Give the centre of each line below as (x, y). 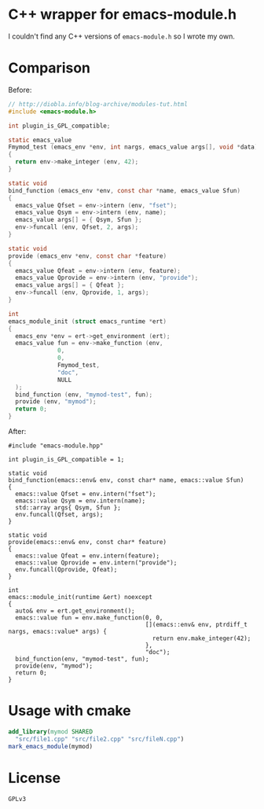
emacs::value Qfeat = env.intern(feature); (87, 556)
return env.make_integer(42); (202, 638)
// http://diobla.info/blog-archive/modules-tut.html (98, 104)
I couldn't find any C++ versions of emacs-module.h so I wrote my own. (122, 36)
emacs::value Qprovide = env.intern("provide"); (96, 563)
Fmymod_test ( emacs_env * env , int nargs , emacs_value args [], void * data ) (133, 147)
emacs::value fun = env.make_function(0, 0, (89, 618)
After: (17, 431)
